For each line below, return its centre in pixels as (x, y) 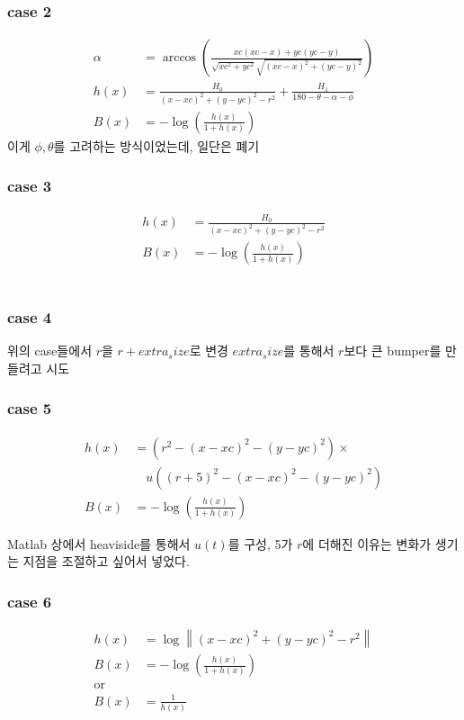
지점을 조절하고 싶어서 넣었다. (106, 561)
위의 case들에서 (50, 351)
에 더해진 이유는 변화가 (367, 543)
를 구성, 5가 (260, 543)
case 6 (30, 601)
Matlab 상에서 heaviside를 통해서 (99, 543)
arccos (179, 58)
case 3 (30, 186)
